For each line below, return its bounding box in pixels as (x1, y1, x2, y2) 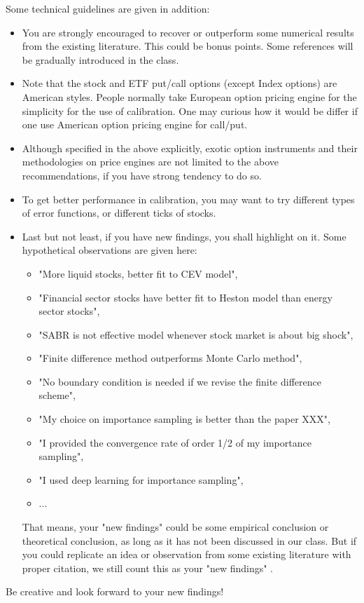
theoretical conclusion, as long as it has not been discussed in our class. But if (22, 533, 357, 548)
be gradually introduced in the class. (22, 52, 179, 67)
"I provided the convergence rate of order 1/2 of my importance (38, 435, 311, 449)
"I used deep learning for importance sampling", (38, 472, 244, 487)
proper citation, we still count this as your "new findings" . (22, 560, 273, 575)
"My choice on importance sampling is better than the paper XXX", (38, 412, 330, 426)
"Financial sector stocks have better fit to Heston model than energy (38, 290, 332, 304)
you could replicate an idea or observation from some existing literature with (22, 547, 351, 562)
